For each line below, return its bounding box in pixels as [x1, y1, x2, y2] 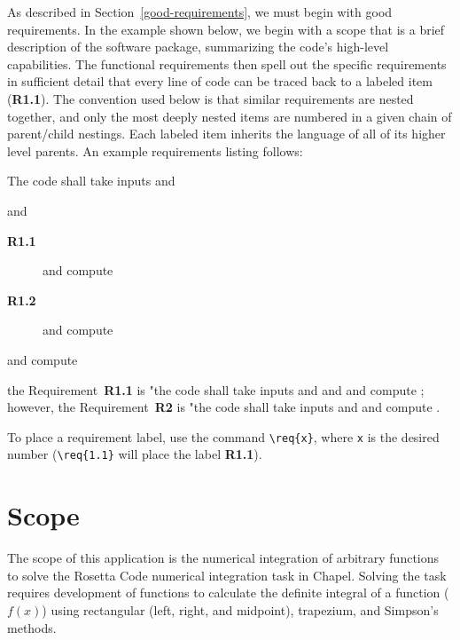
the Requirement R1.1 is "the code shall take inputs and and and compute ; [7, 380, 425, 399]
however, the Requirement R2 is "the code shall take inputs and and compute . [7, 398, 441, 416]
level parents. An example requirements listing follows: [7, 141, 303, 160]
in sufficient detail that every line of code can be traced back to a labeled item [7, 72, 433, 91]
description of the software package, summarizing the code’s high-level [7, 37, 389, 56]
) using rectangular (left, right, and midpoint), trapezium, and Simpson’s [42, 600, 439, 619]
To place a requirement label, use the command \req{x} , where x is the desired [7, 427, 440, 446]
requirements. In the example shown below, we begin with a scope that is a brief [7, 20, 445, 38]
